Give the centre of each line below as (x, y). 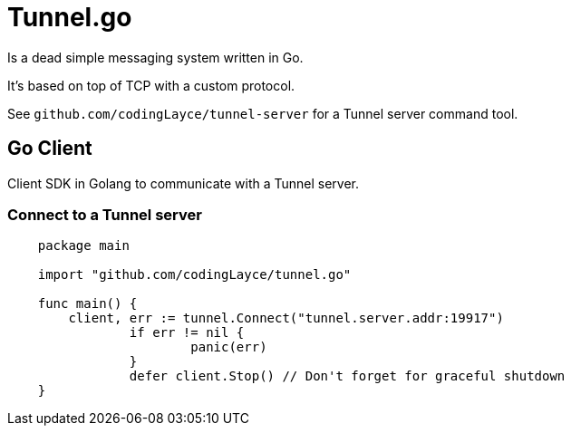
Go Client (50, 149)
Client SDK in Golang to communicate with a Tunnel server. (184, 183)
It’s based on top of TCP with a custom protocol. (151, 85)
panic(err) (229, 347)
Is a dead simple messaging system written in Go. (155, 57)
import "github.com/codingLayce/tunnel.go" (194, 275)
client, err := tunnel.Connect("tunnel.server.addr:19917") (286, 318)
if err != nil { (187, 333)
